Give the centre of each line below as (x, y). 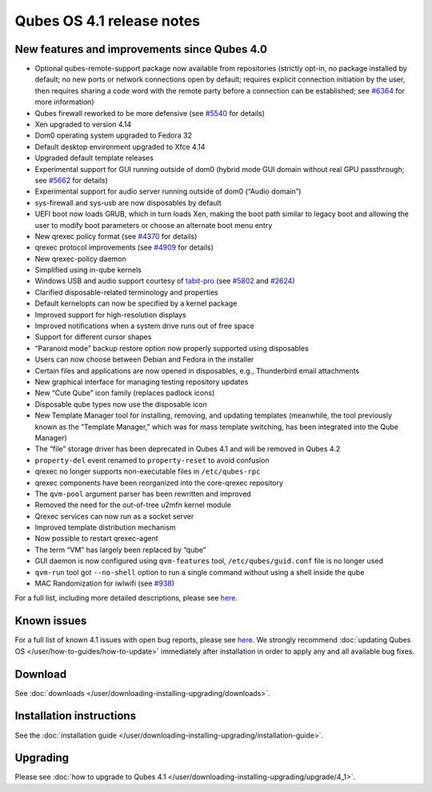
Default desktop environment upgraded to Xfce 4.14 (120, 146)
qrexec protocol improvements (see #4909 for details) (124, 247)
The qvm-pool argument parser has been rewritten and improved (143, 494)
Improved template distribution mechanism (105, 527)
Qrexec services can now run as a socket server (114, 516)
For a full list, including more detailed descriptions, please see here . (126, 598)
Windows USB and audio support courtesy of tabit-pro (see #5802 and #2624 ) (165, 281)
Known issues (51, 621)
